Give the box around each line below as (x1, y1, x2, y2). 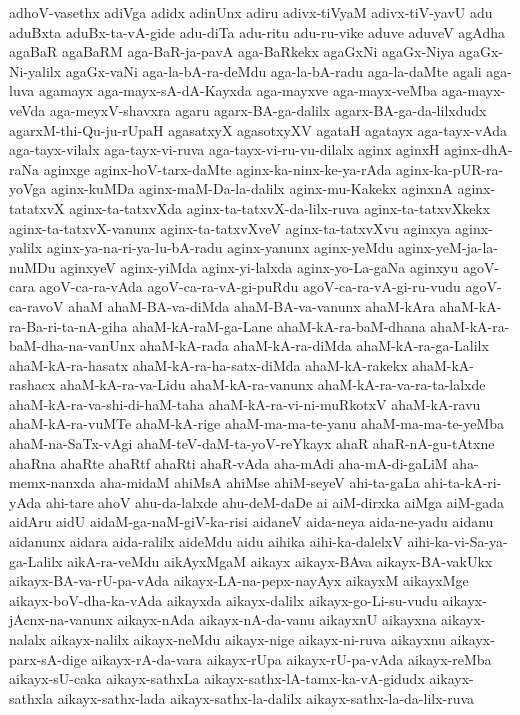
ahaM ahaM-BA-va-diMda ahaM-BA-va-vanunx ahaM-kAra (68, 295, 435, 316)
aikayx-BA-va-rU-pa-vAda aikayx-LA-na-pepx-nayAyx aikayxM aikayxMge (9, 570, 469, 591)
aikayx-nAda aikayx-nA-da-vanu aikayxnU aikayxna (117, 609, 437, 630)
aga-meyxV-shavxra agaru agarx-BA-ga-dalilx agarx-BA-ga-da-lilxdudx (49, 99, 487, 120)
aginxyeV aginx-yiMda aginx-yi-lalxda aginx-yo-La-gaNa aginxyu (60, 256, 459, 277)
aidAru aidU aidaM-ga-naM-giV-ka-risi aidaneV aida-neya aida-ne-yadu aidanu (9, 511, 494, 532)
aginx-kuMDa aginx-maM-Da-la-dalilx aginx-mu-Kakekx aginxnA (50, 178, 453, 199)
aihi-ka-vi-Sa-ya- (407, 531, 508, 552)
